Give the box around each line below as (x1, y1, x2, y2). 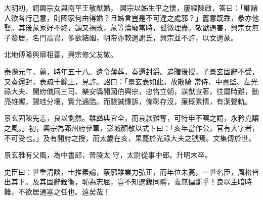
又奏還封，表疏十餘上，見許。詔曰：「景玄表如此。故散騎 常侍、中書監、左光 (4, 76, 258, 86)
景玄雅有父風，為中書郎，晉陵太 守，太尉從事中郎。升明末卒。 (4, 149, 212, 160)
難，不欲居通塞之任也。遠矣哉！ (4, 186, 110, 196)
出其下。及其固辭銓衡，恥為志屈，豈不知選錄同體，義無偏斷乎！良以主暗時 (4, 176, 252, 187)
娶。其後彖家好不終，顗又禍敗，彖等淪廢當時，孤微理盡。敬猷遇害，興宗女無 (4, 22, 259, 33)
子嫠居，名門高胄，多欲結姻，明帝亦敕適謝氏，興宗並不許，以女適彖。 (4, 32, 238, 42)
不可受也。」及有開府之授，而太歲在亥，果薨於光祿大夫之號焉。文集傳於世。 (4, 132, 255, 143)
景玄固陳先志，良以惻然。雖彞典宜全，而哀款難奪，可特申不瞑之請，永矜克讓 (4, 113, 259, 123)
